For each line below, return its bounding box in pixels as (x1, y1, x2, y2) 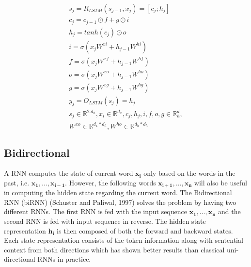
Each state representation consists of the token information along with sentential (4, 235, 243, 245)
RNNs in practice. (37, 254, 91, 264)
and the (218, 206, 241, 217)
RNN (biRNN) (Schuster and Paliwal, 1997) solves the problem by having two (4, 197, 236, 207)
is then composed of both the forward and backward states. (57, 225, 233, 235)
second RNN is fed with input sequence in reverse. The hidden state (4, 216, 206, 226)
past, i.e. (4, 177, 30, 187)
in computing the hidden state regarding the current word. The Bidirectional (4, 187, 232, 198)
